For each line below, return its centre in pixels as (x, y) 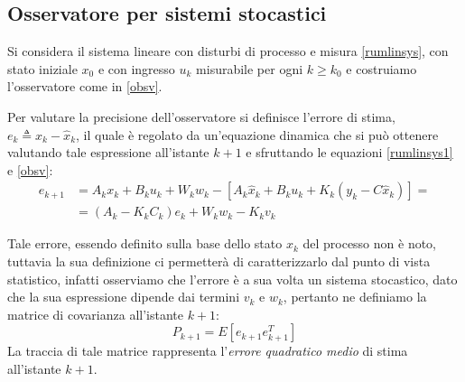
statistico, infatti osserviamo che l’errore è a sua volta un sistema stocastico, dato (232, 279)
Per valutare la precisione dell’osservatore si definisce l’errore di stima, (201, 116)
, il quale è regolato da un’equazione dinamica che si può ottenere (257, 134)
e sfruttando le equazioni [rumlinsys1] (349, 152)
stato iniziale (42, 68)
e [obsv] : (30, 169)
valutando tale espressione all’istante (108, 152)
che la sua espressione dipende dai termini (124, 297)
